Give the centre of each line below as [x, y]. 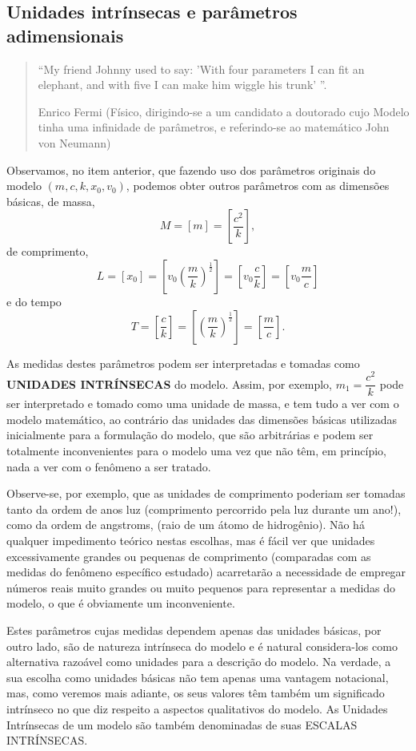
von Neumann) [74, 142]
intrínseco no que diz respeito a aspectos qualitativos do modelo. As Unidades [197, 708]
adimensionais [65, 35]
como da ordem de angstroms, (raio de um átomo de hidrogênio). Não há [186, 525]
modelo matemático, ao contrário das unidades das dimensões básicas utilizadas [202, 419]
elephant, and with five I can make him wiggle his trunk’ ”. [182, 85]
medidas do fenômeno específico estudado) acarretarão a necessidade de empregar [206, 572]
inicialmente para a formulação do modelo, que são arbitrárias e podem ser [190, 435]
